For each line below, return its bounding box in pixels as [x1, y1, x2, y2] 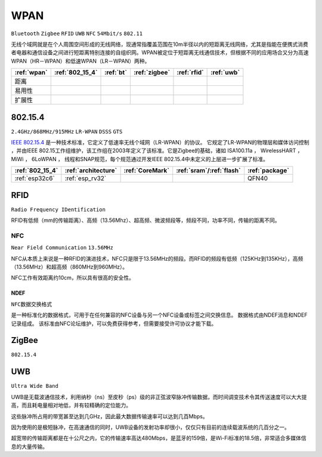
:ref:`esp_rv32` [64, 174, 107, 183]
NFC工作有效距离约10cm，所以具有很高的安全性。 [11, 274, 134, 282]
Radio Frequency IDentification [11, 206, 106, 213]
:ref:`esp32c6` [14, 174, 55, 183]
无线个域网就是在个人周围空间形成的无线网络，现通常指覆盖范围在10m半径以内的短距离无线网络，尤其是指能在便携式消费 [11, 41, 308, 48]
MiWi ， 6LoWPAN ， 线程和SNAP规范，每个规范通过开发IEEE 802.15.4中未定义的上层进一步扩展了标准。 [11, 155, 268, 162]
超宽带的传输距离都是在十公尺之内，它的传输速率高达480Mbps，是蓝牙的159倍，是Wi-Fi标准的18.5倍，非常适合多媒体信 [11, 434, 306, 441]
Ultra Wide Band [11, 382, 59, 390]
